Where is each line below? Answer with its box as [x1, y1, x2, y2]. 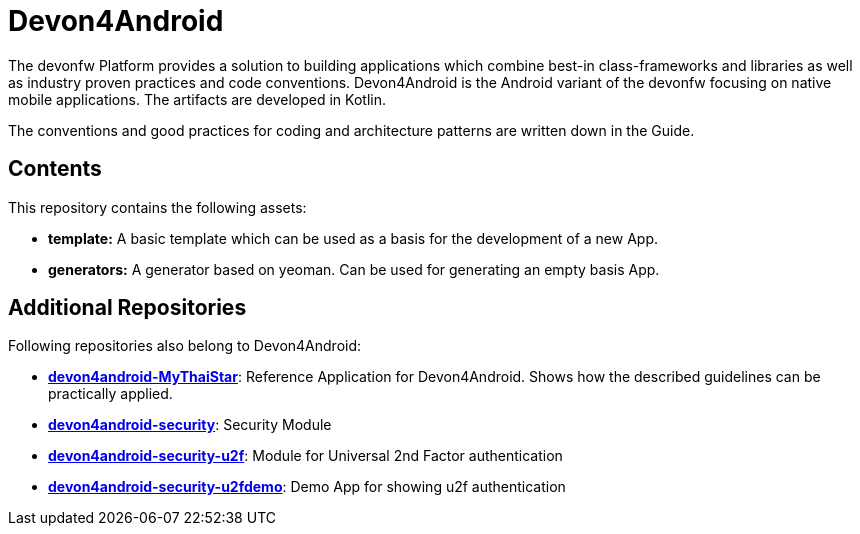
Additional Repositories [8, 295, 247, 321]
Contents [8, 156, 102, 182]
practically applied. [48, 385, 173, 403]
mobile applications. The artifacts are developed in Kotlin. [8, 90, 386, 108]
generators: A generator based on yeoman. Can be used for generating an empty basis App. [48, 260, 660, 278]
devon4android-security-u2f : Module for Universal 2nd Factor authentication [48, 447, 563, 465]
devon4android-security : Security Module [48, 416, 332, 434]
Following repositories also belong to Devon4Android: [8, 337, 362, 355]
